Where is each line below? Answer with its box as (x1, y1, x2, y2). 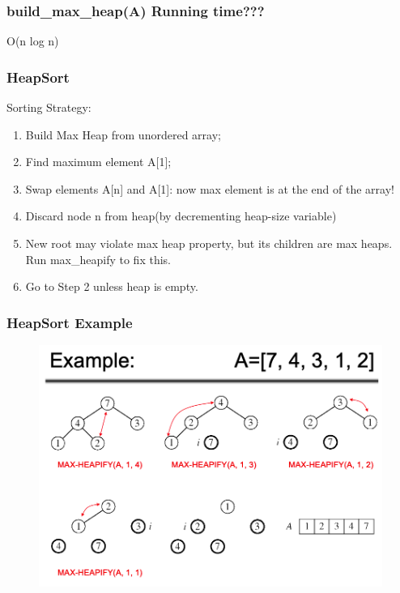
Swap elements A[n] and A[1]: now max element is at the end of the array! (25, 180, 394, 197)
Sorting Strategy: (6, 99, 91, 116)
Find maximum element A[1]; (25, 153, 172, 170)
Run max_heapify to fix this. (25, 250, 171, 267)
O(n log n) (6, 32, 59, 49)
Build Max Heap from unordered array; (25, 126, 221, 143)
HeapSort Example (6, 312, 133, 332)
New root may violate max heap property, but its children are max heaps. (25, 235, 393, 251)
